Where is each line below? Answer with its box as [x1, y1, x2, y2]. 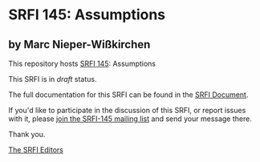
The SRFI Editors [8, 145, 64, 154]
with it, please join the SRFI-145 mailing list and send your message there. [8, 114, 253, 124]
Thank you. [8, 130, 46, 139]
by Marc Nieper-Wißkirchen [8, 38, 151, 51]
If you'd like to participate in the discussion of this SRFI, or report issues [8, 106, 246, 115]
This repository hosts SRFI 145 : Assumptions [8, 59, 156, 68]
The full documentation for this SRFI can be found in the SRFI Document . [8, 90, 249, 99]
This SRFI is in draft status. [8, 75, 97, 83]
